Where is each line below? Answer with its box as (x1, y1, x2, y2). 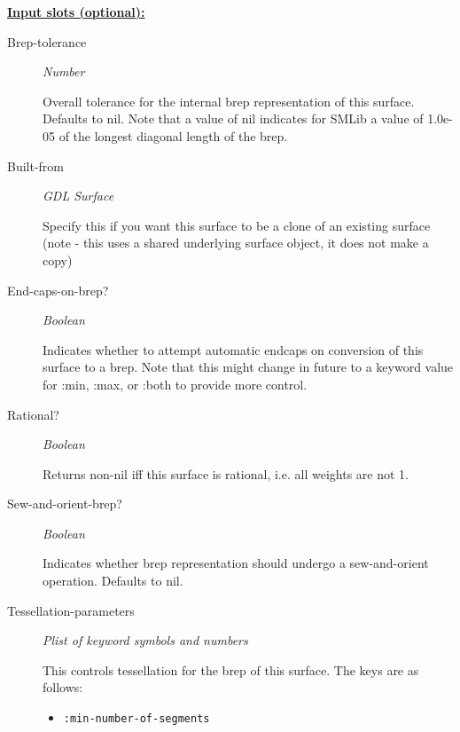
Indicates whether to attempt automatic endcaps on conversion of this (43, 340, 424, 358)
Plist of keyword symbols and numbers (43, 631, 248, 649)
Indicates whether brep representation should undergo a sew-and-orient (43, 554, 429, 572)
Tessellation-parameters (7, 601, 135, 619)
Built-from (7, 156, 65, 175)
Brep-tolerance (7, 32, 87, 51)
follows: (43, 678, 83, 697)
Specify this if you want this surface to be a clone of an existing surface (43, 216, 431, 234)
